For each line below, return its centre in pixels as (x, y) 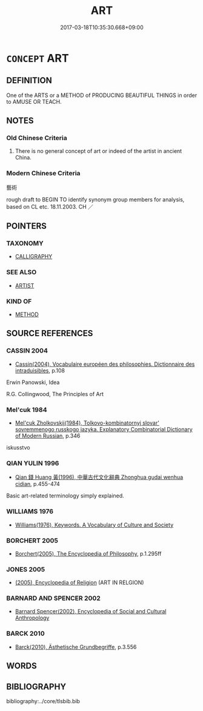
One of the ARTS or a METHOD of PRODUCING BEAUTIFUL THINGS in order (102, 95)
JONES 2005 (26, 569)
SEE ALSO (22, 272)
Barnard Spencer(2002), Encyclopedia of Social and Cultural (91, 612)
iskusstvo (18, 447)
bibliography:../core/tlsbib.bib (43, 701)
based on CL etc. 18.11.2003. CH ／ (50, 206)
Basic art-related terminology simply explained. (65, 496)
